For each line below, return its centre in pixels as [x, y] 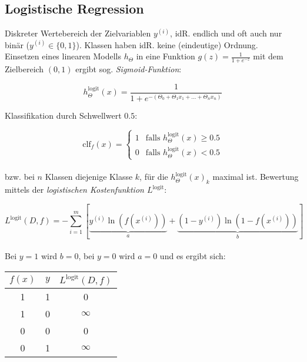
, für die [154, 177]
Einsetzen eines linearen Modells [63, 56]
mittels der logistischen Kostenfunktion [74, 190]
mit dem [268, 56]
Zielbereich [24, 69]
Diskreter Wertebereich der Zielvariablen [78, 33]
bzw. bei [20, 177]
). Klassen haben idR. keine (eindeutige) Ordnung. [167, 44]
